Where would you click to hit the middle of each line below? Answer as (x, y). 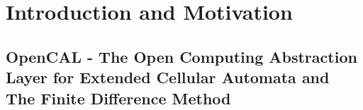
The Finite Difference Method (118, 98)
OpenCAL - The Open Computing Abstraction (181, 56)
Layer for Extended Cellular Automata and (168, 77)
